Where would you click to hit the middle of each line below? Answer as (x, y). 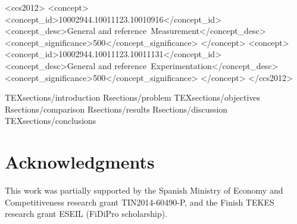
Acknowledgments (80, 162)
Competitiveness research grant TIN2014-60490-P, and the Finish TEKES (140, 202)
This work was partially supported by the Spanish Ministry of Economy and (144, 190)
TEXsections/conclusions (51, 121)
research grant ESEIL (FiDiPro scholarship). (86, 214)
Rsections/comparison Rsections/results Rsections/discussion (116, 109)
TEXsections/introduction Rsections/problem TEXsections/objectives (133, 97)
